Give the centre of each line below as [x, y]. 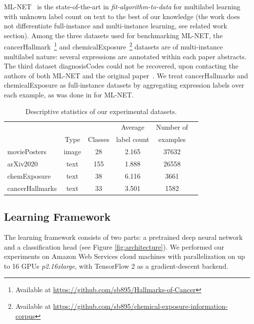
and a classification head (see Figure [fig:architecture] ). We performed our [114, 246]
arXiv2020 [23, 163]
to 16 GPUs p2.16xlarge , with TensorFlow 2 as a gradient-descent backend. [116, 266]
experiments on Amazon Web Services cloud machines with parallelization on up [125, 256]
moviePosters [27, 151]
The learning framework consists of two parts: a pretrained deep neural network [123, 237]
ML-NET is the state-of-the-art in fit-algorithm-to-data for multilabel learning [122, 6]
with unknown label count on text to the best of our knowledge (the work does [122, 16]
